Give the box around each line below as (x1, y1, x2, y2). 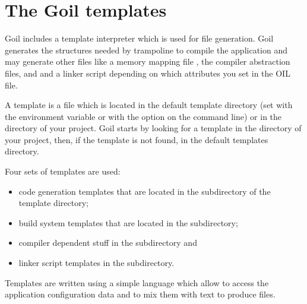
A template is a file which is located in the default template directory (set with (5, 99, 293, 111)
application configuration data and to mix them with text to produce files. (5, 288, 276, 300)
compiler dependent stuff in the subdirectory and (18, 236, 197, 249)
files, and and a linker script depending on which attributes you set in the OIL (5, 66, 290, 79)
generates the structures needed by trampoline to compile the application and (5, 43, 287, 56)
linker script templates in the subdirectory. (18, 256, 175, 269)
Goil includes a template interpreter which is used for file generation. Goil (5, 32, 274, 45)
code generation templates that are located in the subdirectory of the (18, 185, 271, 197)
